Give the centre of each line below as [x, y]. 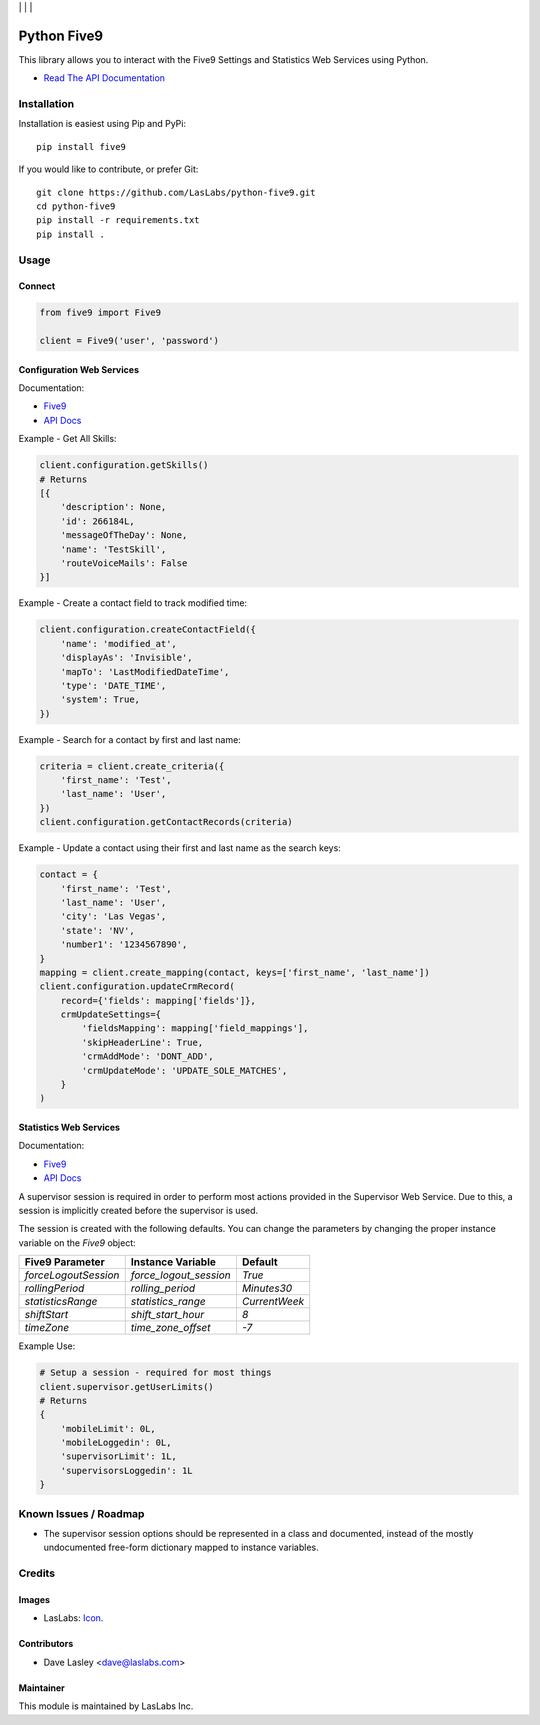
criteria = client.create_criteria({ [132, 766]
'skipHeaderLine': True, [142, 1042]
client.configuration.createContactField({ [148, 629]
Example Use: [47, 1346]
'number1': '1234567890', [124, 944]
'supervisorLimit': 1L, [118, 1456]
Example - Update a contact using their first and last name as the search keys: [180, 848]
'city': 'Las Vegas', [113, 916]
